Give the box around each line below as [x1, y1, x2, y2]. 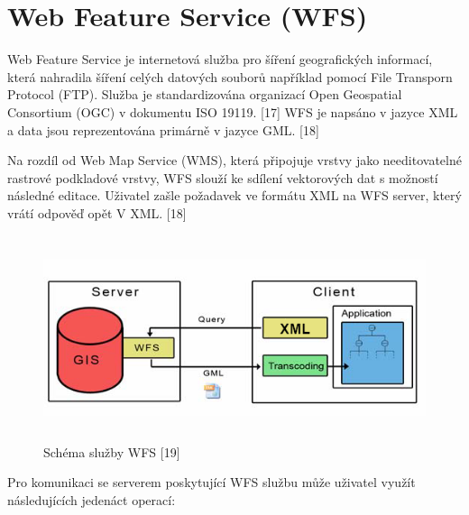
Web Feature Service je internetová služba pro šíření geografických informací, [7, 50, 433, 69]
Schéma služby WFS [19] [43, 442, 180, 461]
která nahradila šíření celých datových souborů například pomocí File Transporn [7, 67, 453, 86]
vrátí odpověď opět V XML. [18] [7, 203, 187, 222]
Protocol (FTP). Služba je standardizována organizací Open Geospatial [7, 85, 402, 104]
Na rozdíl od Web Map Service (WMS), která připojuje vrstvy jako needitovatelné [7, 151, 462, 170]
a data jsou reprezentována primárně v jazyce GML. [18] [7, 120, 319, 139]
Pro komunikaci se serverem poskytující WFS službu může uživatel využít [7, 473, 416, 492]
